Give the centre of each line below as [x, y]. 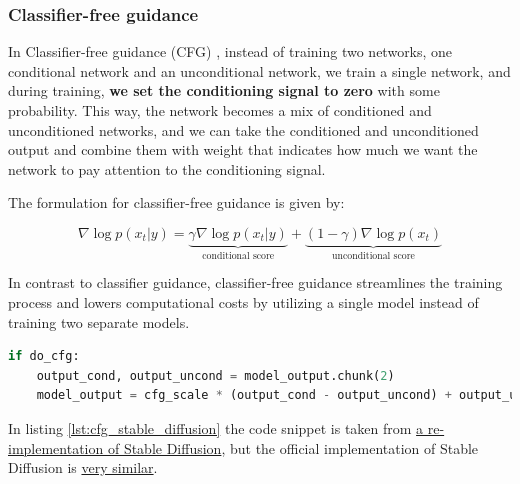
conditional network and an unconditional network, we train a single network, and [259, 70]
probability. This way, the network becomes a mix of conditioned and [220, 110]
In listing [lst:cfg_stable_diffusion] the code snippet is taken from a [216, 427]
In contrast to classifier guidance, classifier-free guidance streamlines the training [255, 282]
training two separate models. [99, 321]
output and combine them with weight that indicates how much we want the [243, 149]
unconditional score [373, 255]
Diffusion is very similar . [83, 467]
